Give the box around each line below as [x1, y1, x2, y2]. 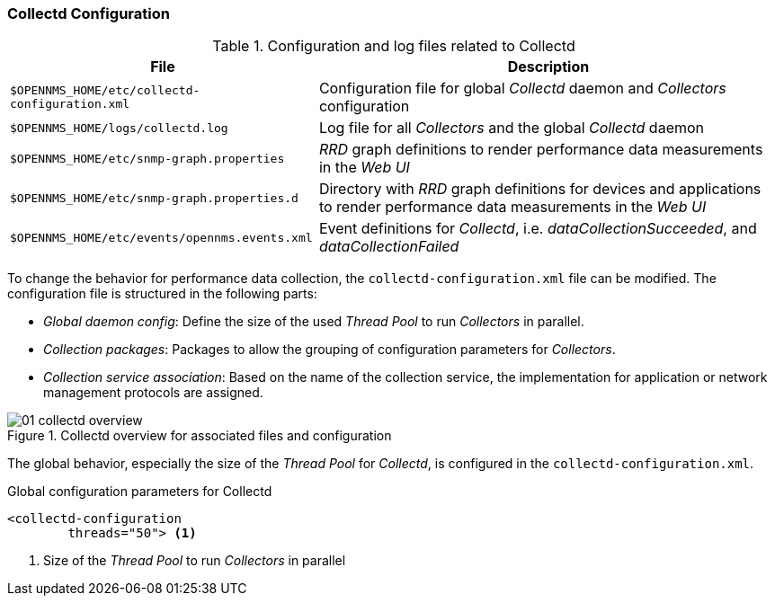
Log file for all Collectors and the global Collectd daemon [318, 119, 705, 137]
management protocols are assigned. [43, 385, 263, 401]
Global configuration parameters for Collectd [7, 483, 272, 500]
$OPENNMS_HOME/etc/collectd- [10, 84, 200, 98]
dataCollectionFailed [318, 237, 459, 256]
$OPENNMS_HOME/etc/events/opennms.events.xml [10, 230, 313, 244]
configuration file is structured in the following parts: [7, 286, 317, 302]
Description [507, 58, 590, 76]
